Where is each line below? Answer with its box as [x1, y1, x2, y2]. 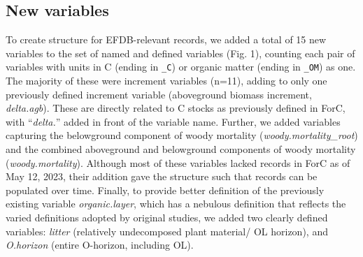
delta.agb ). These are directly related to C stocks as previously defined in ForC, [6, 101, 346, 115]
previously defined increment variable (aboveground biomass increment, [6, 87, 312, 101]
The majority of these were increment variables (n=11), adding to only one [6, 73, 327, 88]
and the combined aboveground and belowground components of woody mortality [6, 142, 356, 156]
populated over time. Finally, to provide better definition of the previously [6, 182, 325, 197]
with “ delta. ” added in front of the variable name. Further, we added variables [6, 114, 341, 128]
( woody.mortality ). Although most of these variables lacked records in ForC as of [6, 155, 350, 170]
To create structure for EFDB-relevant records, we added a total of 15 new [6, 32, 327, 47]
